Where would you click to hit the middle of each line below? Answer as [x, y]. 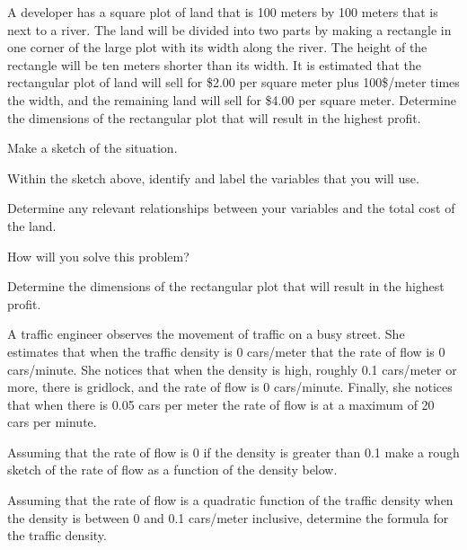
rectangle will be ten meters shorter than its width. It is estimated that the [214, 64]
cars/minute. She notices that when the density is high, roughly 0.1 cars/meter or [232, 369]
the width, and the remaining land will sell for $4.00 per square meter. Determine [232, 99]
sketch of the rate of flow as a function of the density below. [172, 470]
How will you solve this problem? [98, 256]
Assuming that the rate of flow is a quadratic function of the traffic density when [230, 500]
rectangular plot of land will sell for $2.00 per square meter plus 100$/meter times [233, 82]
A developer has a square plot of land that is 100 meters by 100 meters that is [223, 12]
